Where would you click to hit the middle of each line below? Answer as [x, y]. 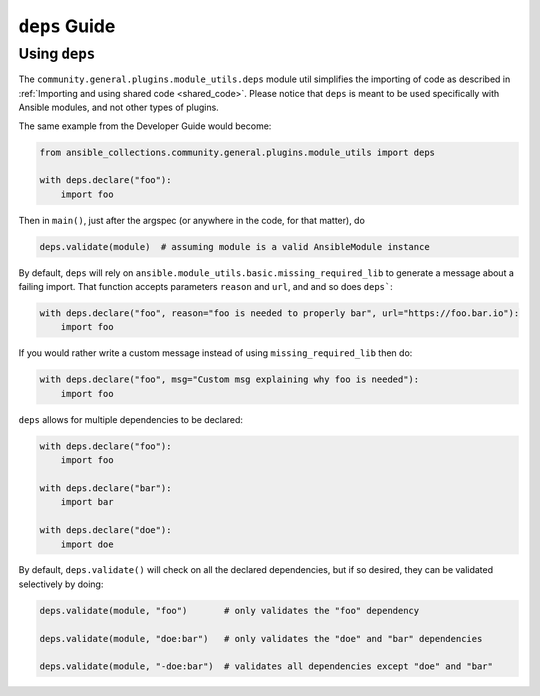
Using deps [57, 54]
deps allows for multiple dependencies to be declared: [131, 419]
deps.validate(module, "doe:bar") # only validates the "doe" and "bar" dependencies [261, 638]
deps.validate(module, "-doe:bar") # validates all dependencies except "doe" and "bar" [266, 666]
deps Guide [67, 26]
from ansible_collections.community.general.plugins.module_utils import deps [237, 152]
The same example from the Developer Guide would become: [145, 126]
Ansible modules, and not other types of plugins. [118, 107]
